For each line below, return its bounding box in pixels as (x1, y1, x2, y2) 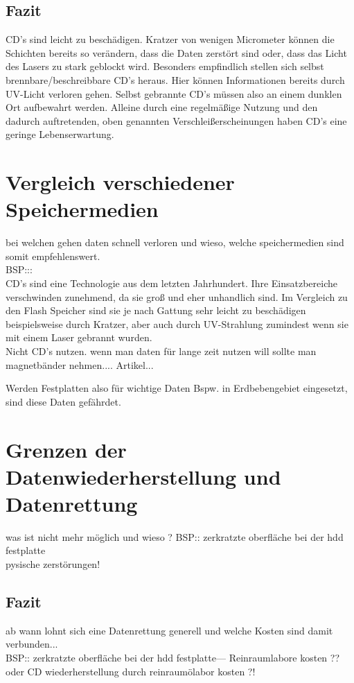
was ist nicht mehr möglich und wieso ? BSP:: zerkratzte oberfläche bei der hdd (6, 529, 344, 544)
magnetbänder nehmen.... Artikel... (6, 357, 154, 372)
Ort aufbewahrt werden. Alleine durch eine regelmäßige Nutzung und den (6, 100, 318, 114)
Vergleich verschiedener (6, 168, 235, 196)
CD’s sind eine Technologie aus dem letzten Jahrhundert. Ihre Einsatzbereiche (6, 276, 337, 291)
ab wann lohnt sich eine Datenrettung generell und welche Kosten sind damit (6, 623, 333, 637)
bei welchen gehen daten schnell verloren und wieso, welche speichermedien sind (6, 235, 344, 250)
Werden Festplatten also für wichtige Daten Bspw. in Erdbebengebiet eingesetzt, (6, 381, 348, 395)
